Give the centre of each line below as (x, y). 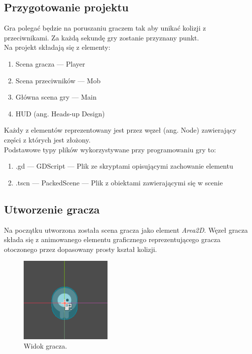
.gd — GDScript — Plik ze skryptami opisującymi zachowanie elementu (124, 166)
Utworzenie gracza (52, 209)
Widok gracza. (45, 346)
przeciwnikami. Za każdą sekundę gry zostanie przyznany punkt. (102, 37)
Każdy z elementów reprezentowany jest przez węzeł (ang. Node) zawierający (120, 130)
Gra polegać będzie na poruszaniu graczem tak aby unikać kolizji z (105, 28)
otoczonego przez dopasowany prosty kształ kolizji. (81, 249)
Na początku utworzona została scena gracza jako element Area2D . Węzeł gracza (126, 230)
